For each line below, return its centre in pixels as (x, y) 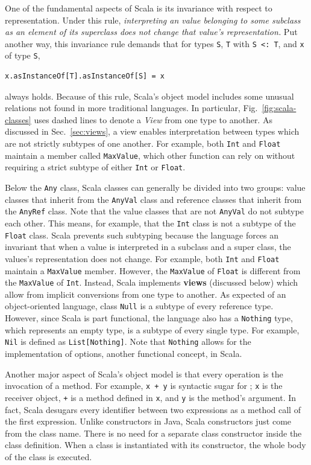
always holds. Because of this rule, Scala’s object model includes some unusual (149, 96)
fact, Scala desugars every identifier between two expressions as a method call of (153, 409)
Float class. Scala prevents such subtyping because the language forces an (142, 235)
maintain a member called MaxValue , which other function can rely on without (150, 155)
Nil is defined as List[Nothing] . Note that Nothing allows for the (128, 342)
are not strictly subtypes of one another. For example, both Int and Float (143, 143)
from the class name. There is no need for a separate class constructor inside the (153, 433)
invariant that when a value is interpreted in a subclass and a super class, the (148, 247)
